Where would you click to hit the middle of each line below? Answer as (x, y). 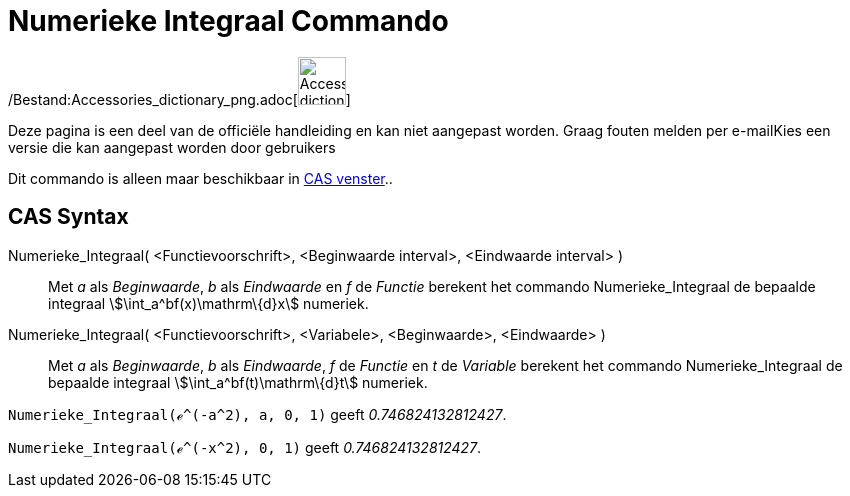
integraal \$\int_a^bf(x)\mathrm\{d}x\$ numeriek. (208, 303)
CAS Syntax (68, 217)
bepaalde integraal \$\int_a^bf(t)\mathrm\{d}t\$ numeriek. (238, 382)
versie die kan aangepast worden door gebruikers (172, 147)
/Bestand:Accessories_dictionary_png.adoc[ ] (179, 99)
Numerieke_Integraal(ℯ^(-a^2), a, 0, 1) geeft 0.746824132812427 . (257, 414)
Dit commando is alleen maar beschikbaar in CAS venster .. (200, 178)
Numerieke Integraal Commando (228, 21)
